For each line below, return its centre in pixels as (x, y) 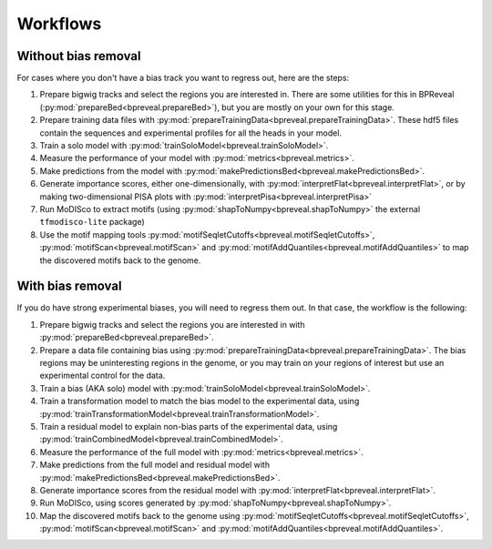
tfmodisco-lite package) (92, 222)
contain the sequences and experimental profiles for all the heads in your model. (190, 133)
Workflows (59, 24)
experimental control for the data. (102, 376)
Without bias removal (79, 56)
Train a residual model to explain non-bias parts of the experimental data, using (189, 426)
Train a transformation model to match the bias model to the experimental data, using (200, 402)
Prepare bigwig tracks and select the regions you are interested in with (172, 324)
